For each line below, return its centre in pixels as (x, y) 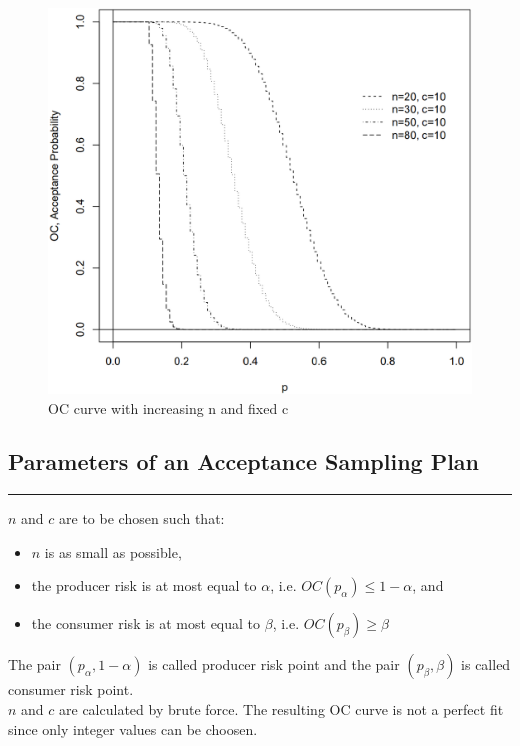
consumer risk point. (71, 689)
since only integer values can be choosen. (133, 728)
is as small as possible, (113, 551)
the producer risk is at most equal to (144, 585)
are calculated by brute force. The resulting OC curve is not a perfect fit (281, 709)
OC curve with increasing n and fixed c (168, 407)
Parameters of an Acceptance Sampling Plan (244, 461)
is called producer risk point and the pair (274, 664)
